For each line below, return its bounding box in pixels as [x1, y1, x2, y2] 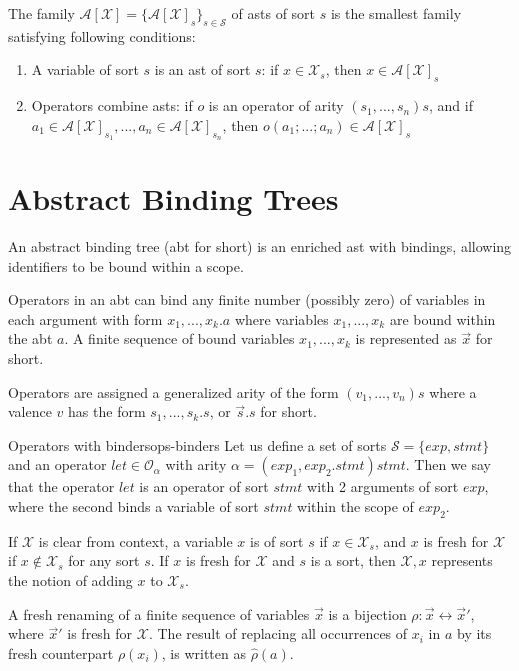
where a [429, 381, 477, 402]
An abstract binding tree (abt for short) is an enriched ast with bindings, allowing [8, 236, 512, 257]
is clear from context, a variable [38, 530, 233, 551]
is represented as [355, 328, 457, 349]
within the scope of [297, 496, 414, 517]
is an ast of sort [154, 59, 251, 80]
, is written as [161, 642, 246, 663]
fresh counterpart [8, 642, 114, 663]
